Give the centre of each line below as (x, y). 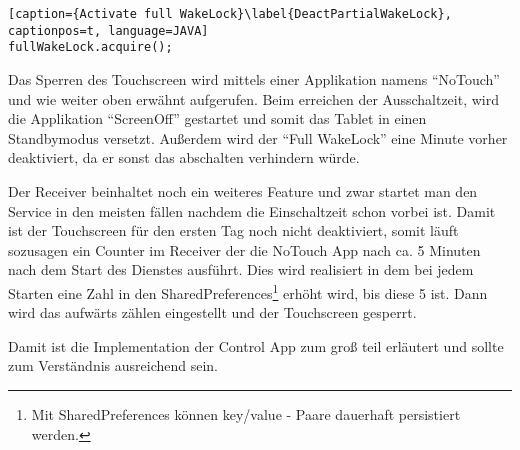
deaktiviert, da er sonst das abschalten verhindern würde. (184, 157)
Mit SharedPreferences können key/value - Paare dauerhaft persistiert (246, 413)
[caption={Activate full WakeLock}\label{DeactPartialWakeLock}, (230, 14)
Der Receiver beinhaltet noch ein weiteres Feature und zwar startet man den (243, 190)
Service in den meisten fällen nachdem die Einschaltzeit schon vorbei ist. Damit (252, 210)
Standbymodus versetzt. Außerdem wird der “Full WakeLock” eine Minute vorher (258, 137)
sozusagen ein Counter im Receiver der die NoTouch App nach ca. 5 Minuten (244, 249)
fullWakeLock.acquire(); (90, 47)
